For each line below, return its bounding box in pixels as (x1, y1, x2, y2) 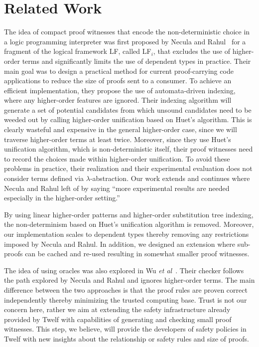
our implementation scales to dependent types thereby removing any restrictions (4, 229, 249, 239)
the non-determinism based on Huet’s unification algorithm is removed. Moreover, (4, 219, 254, 229)
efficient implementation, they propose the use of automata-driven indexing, (4, 85, 236, 95)
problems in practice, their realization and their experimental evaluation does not (4, 163, 253, 173)
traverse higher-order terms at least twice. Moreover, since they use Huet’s (4, 134, 231, 144)
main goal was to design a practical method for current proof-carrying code (4, 65, 234, 76)
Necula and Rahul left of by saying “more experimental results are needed (4, 182, 230, 193)
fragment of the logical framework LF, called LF (4, 46, 151, 56)
